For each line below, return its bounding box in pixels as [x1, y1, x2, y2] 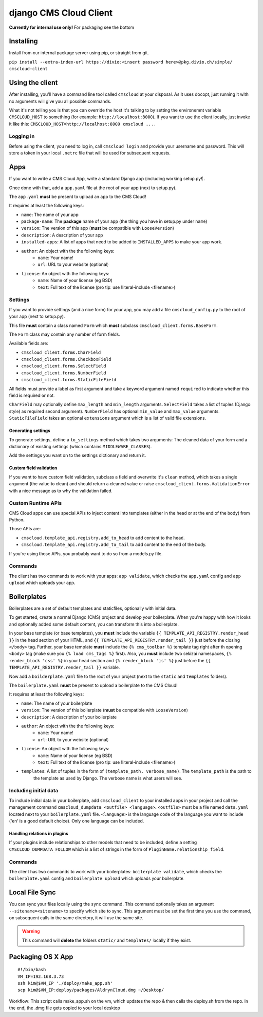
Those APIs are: [9, 526, 41, 532]
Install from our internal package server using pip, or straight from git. [9, 50, 149, 56]
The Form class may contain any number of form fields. [9, 331, 120, 337]
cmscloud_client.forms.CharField [21, 349, 101, 355]
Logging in [9, 133, 35, 140]
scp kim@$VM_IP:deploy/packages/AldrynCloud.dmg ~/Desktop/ [18, 987, 164, 993]
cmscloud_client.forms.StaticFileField [21, 377, 116, 383]
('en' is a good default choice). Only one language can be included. [9, 818, 144, 823]
